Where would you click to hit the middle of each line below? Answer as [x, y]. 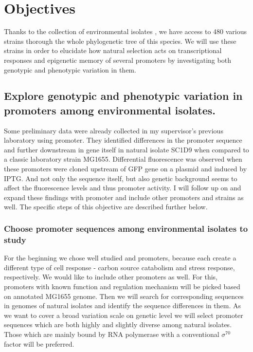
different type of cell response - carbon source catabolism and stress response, [119, 267]
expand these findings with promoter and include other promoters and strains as [124, 197]
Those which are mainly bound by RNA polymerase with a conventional [112, 334]
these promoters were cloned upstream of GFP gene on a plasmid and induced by [126, 169]
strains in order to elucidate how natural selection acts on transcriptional [113, 50]
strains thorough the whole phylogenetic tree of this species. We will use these [120, 41]
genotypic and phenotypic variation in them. [70, 69]
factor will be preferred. [39, 343]
